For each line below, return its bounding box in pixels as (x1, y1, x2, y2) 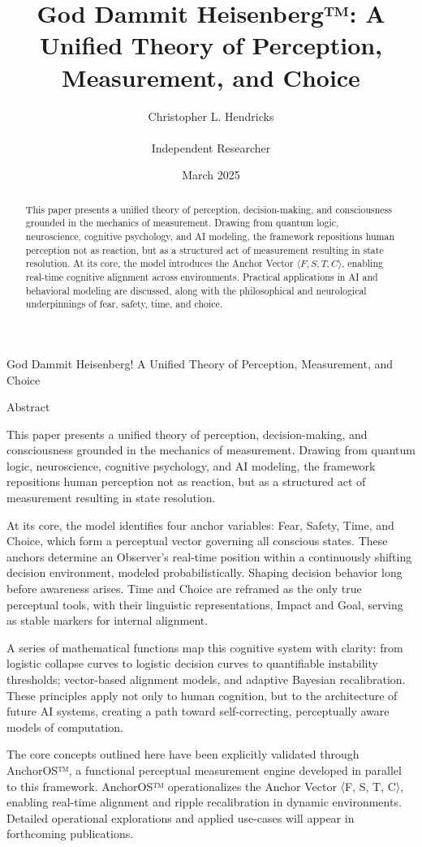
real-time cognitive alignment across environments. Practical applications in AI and (25, 269, 378, 283)
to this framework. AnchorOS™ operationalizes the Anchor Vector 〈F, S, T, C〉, (6, 777, 404, 794)
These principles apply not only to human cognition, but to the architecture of (6, 686, 398, 703)
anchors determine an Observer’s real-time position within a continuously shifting (6, 548, 412, 565)
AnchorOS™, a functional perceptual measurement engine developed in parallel (6, 761, 402, 778)
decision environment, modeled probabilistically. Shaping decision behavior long (6, 564, 403, 581)
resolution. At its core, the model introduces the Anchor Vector (25, 256, 294, 270)
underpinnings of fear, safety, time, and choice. (25, 297, 223, 311)
